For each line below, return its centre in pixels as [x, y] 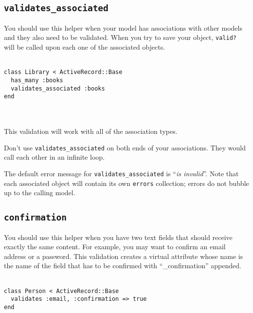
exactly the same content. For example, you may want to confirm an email [115, 247]
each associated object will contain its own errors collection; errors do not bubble [126, 183]
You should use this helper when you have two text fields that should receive [118, 237]
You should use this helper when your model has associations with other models [123, 28]
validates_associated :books [58, 88]
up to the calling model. [40, 193]
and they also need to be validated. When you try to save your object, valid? [120, 37]
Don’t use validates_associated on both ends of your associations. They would [125, 147]
